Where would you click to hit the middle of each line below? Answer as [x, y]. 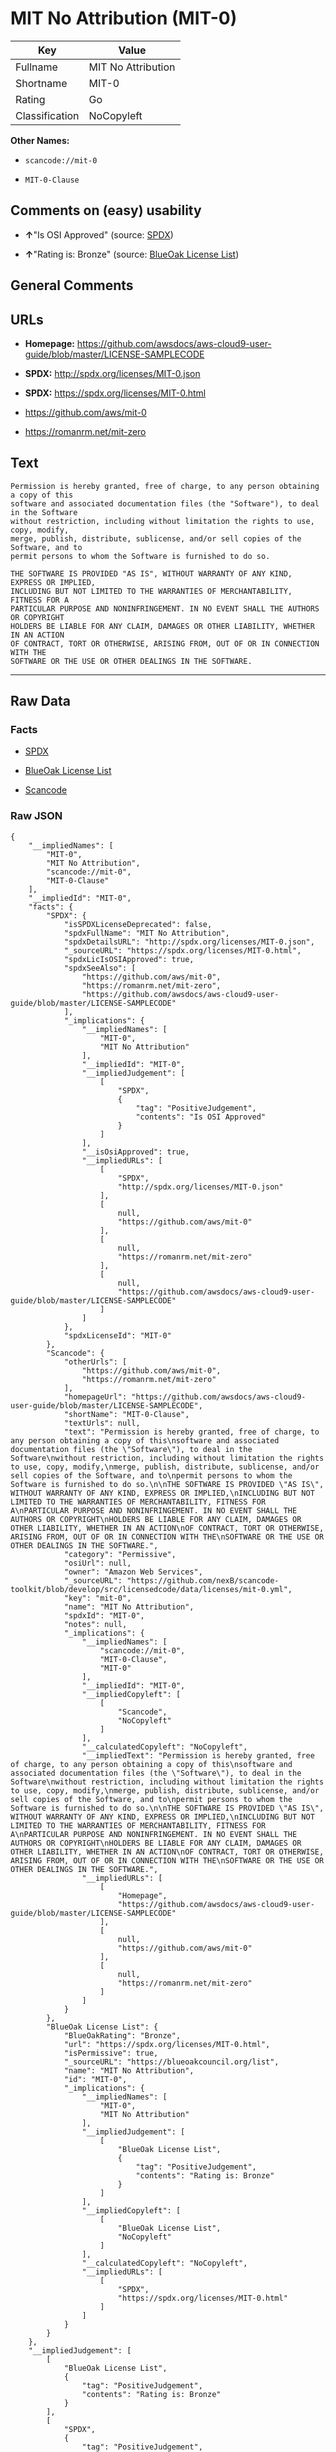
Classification [47, 115]
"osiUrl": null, [97, 1563]
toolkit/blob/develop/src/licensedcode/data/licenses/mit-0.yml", [151, 1589]
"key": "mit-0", [97, 1598]
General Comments [72, 285]
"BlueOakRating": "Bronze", [122, 2035]
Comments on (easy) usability [106, 210]
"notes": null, [95, 1624]
